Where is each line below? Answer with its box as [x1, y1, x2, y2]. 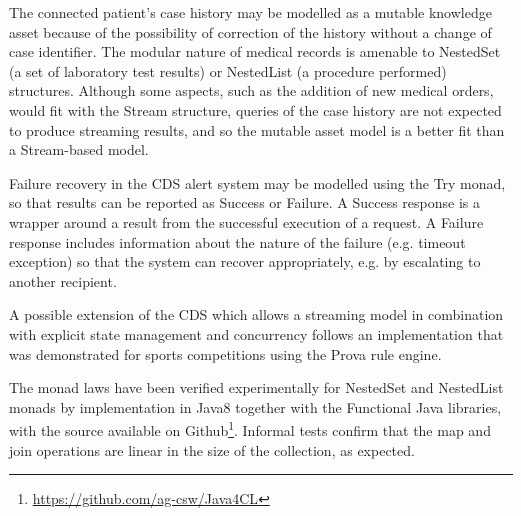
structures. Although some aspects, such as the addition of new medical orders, [9, 80, 494, 101]
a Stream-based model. [9, 139, 149, 160]
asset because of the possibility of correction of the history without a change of [9, 21, 492, 42]
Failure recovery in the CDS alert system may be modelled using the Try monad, [9, 172, 506, 193]
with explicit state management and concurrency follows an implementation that [9, 323, 504, 344]
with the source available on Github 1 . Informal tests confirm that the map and [9, 417, 491, 440]
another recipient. [9, 270, 117, 291]
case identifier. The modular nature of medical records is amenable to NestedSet [9, 41, 501, 62]
